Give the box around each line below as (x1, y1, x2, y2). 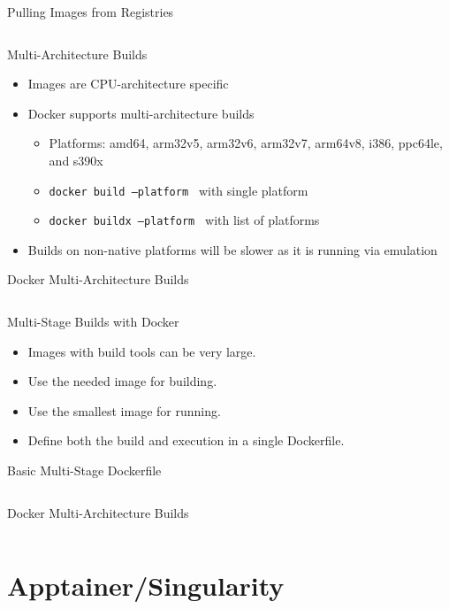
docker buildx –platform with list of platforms (49, 211, 320, 229)
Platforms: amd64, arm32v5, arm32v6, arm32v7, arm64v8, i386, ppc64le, (49, 134, 443, 152)
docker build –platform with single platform (49, 181, 308, 199)
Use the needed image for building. (27, 372, 217, 390)
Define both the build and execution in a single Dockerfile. (27, 431, 345, 450)
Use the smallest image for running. (27, 401, 221, 420)
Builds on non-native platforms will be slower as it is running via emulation (27, 240, 438, 258)
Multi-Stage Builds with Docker (7, 312, 179, 331)
